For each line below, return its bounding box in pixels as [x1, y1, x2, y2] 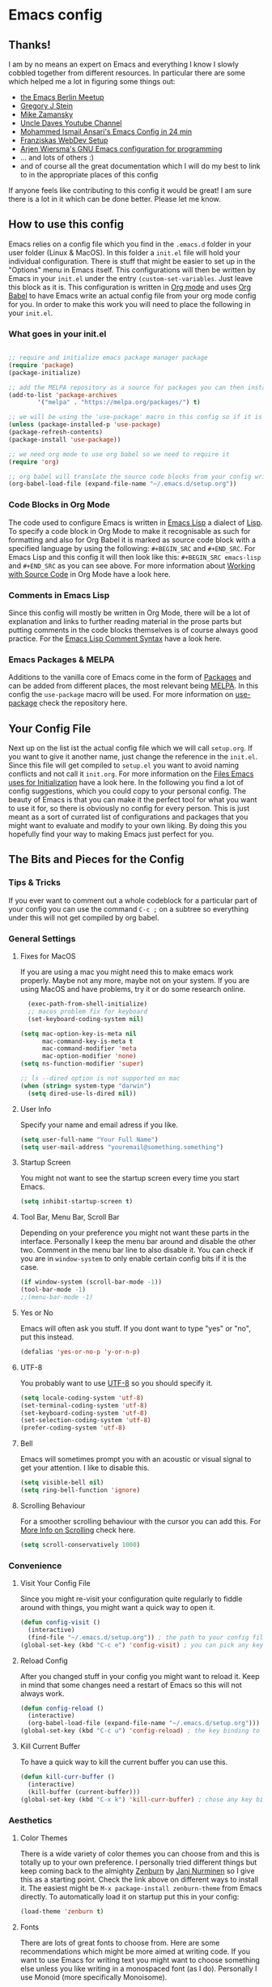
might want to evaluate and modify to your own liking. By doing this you [8, 821, 247, 831]
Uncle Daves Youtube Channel [19, 118, 122, 127]
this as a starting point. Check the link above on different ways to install [19, 1874, 259, 1884]
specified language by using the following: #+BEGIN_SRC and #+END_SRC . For [8, 543, 256, 553]
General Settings [8, 933, 76, 944]
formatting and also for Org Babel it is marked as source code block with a [8, 535, 257, 545]
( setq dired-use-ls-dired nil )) [28, 1089, 137, 1097]
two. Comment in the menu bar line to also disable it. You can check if [19, 1246, 253, 1255]
